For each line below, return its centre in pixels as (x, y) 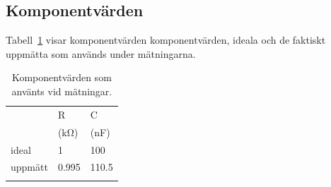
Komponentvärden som (62, 77)
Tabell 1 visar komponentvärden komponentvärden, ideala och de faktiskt (166, 40)
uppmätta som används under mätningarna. (101, 53)
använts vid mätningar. (62, 91)
